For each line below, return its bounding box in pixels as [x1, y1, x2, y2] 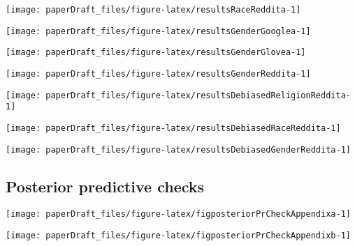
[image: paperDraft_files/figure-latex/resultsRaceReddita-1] [6, 5, 301, 15]
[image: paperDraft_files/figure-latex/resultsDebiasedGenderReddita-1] [6, 144, 351, 155]
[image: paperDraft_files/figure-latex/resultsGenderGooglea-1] [6, 26, 311, 36]
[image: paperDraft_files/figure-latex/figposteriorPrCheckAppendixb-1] [6, 231, 351, 241]
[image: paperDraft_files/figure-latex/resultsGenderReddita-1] [6, 68, 311, 79]
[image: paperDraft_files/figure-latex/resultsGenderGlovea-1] [6, 47, 306, 58]
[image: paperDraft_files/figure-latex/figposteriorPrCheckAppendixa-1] [6, 209, 351, 220]
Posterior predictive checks [6, 175, 205, 197]
